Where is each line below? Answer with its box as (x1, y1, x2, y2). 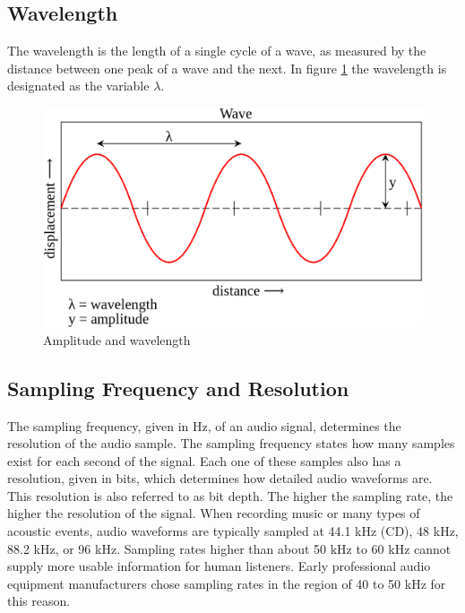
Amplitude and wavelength (43, 330, 191, 349)
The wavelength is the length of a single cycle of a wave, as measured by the (7, 41, 426, 60)
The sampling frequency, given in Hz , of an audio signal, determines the (7, 416, 401, 435)
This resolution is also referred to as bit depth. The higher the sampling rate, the (7, 486, 453, 505)
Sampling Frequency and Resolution (7, 374, 349, 401)
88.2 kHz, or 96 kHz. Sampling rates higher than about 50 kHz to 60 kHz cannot (7, 539, 452, 557)
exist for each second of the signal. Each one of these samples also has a (7, 451, 401, 470)
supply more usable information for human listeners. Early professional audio (7, 557, 431, 575)
